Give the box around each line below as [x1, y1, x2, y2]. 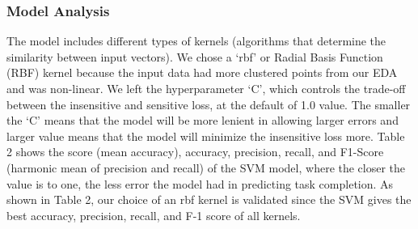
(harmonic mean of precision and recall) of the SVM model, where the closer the [6, 159, 406, 176]
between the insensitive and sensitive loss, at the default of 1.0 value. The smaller [6, 95, 411, 112]
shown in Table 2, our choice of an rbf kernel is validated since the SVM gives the [6, 191, 412, 208]
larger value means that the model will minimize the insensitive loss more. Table [6, 127, 405, 144]
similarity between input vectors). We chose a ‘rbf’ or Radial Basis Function [6, 48, 383, 65]
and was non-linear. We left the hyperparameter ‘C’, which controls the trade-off [6, 80, 406, 96]
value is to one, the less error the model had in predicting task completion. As [6, 175, 394, 192]
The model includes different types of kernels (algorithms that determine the [6, 32, 386, 49]
